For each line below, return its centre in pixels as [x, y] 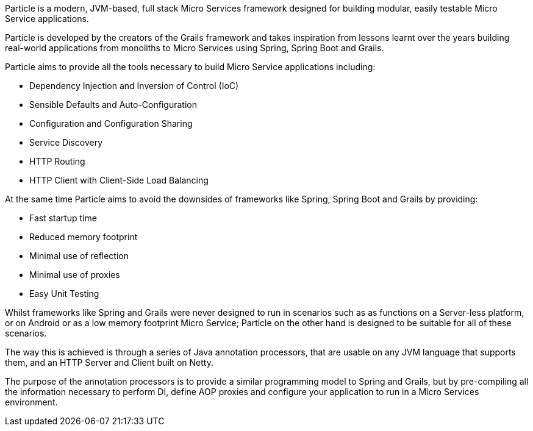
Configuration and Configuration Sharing [111, 123]
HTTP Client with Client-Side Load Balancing [119, 180]
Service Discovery [66, 142]
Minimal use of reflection [79, 256]
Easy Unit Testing [64, 294]
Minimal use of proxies [75, 275]
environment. [31, 402]
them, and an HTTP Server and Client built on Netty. [109, 362]
